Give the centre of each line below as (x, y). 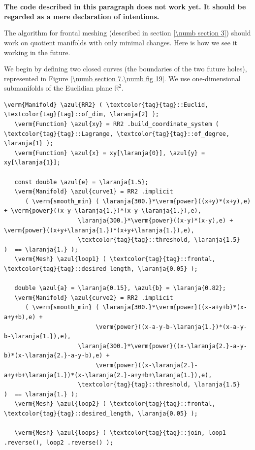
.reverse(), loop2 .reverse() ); (59, 442)
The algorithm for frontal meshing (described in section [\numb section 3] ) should (127, 33)
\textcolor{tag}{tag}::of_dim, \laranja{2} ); (81, 114)
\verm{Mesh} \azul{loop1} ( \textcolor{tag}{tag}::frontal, (115, 259)
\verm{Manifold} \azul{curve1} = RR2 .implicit (94, 192)
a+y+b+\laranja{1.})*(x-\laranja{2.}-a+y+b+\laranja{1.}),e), (108, 375)
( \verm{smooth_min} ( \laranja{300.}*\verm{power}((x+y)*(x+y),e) (138, 201)
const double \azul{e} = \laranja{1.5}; (81, 182)
